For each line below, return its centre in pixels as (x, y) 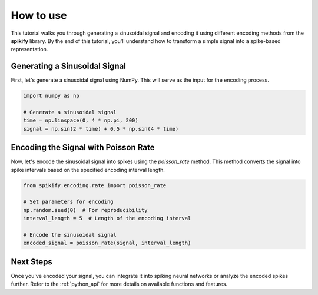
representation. (29, 49)
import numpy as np (51, 96)
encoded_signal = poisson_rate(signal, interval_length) (107, 243)
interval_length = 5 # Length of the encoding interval (107, 218)
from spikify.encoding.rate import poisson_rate (95, 185)
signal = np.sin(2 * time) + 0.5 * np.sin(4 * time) (101, 129)
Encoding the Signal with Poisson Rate (83, 147)
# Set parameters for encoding (69, 202)
